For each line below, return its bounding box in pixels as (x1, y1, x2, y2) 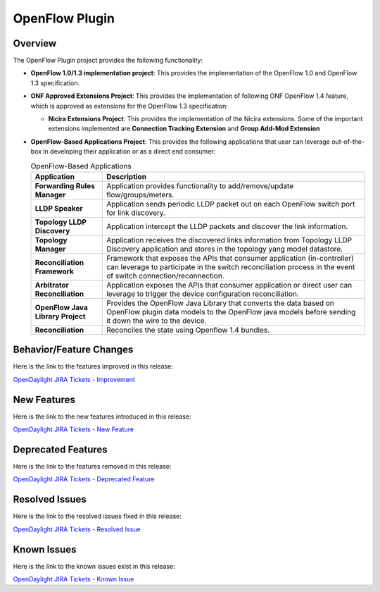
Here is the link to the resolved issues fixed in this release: (13, 512, 182, 521)
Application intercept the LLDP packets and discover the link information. (106, 221, 348, 231)
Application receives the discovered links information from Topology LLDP (106, 235, 353, 245)
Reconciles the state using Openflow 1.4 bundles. (106, 325, 270, 335)
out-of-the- (331, 137, 365, 146)
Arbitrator (34, 280, 70, 290)
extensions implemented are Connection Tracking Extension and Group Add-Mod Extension (48, 124, 320, 133)
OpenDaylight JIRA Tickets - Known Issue (13, 575, 134, 584)
